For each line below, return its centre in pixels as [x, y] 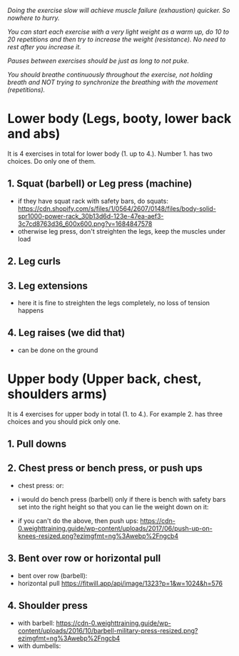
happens [31, 310]
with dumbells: [39, 645]
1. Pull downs [37, 444]
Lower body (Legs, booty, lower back [119, 119]
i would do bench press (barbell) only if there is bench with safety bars [122, 499]
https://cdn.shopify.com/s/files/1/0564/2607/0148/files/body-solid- [117, 208]
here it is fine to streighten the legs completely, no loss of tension [114, 302]
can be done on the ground [58, 350]
